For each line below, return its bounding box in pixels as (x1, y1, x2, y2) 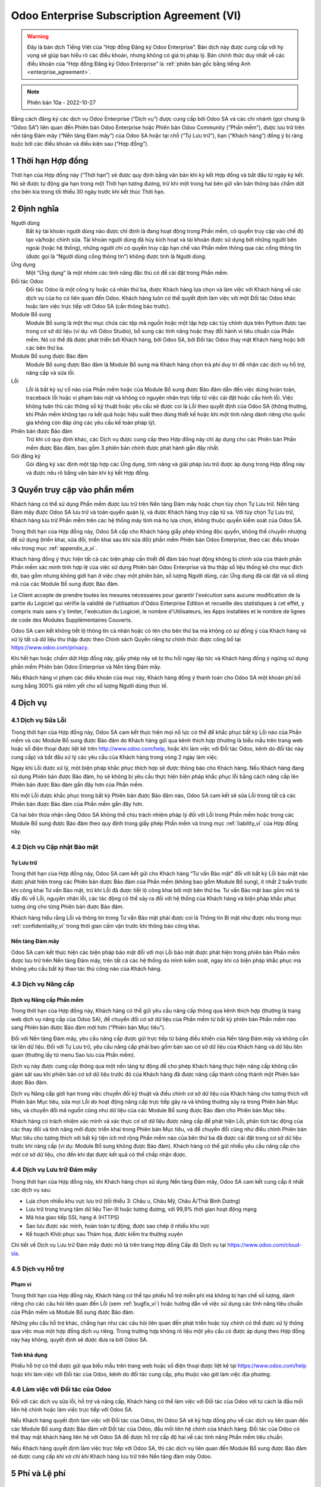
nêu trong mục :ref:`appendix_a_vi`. (11, 544, 97, 551)
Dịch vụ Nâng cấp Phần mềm (11, 996, 84, 1003)
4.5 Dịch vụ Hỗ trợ (11, 1265, 65, 1273)
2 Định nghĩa (11, 203, 59, 214)
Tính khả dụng (11, 1351, 48, 1359)
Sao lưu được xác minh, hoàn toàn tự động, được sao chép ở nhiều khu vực (26, 1222, 210, 1229)
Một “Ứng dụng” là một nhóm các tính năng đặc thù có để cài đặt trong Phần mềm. (26, 269, 229, 277)
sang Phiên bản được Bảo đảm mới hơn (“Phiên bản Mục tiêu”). (11, 1024, 166, 1031)
